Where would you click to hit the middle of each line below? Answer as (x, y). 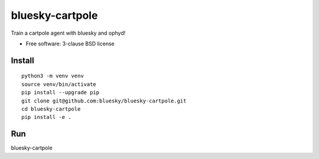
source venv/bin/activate (59, 84)
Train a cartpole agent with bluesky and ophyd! (68, 33)
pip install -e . (46, 117)
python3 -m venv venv (53, 76)
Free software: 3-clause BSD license (70, 44)
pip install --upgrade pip (61, 92)
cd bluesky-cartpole (51, 109)
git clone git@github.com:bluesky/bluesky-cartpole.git (104, 101)
